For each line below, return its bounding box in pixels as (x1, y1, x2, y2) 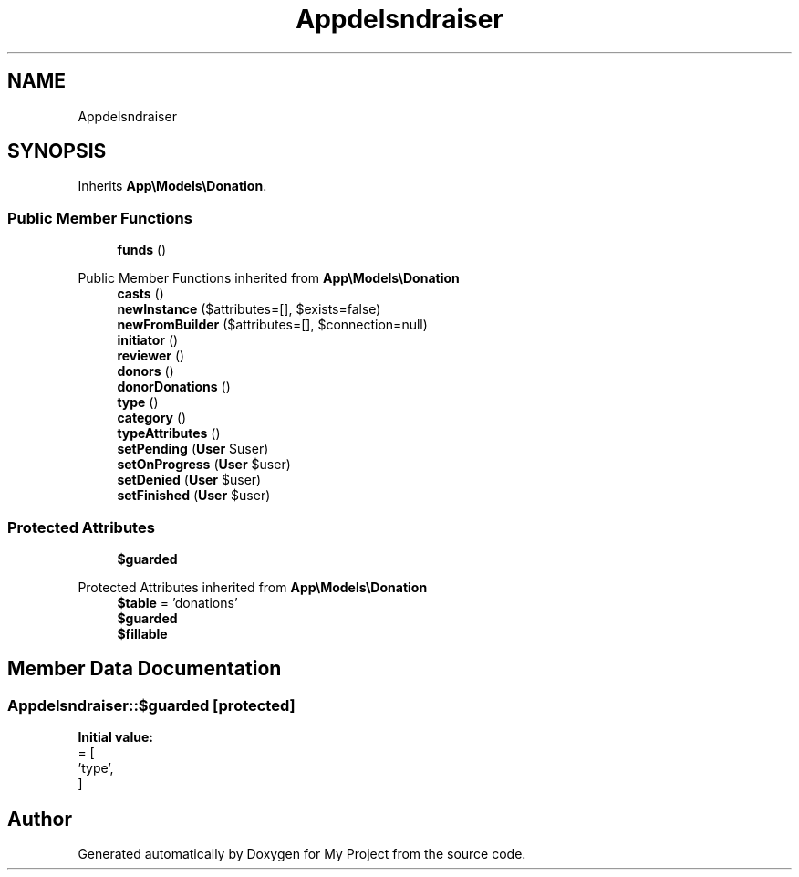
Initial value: (78, 729, 153, 746)
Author (7, 807, 72, 830)
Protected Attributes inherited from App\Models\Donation (78, 579, 428, 595)
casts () (117, 286, 164, 302)
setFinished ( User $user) (117, 487, 271, 504)
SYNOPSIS (7, 140, 107, 163)
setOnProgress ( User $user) (117, 456, 291, 473)
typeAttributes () (117, 425, 221, 442)
